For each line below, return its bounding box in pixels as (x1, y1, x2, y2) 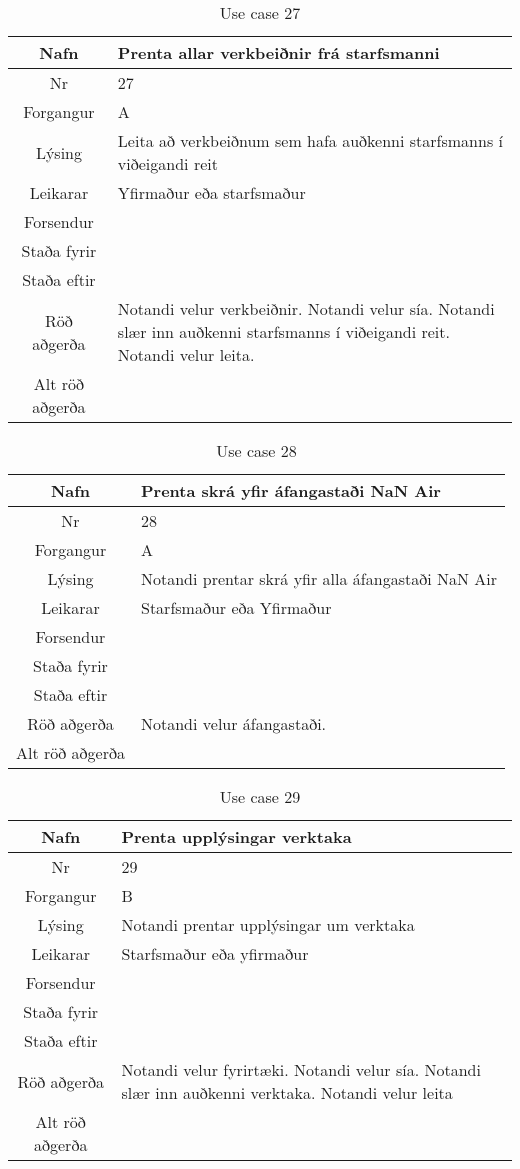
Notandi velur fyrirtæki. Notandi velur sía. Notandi (121, 1058, 481, 1081)
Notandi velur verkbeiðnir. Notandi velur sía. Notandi (117, 297, 495, 320)
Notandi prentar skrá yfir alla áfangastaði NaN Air (140, 567, 497, 590)
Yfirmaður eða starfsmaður (117, 181, 306, 204)
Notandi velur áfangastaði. (140, 712, 327, 735)
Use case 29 (219, 785, 301, 808)
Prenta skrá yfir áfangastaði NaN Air (140, 479, 441, 502)
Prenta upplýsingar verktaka (121, 825, 352, 848)
